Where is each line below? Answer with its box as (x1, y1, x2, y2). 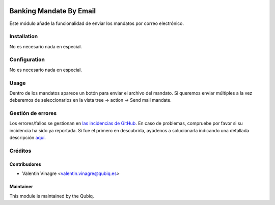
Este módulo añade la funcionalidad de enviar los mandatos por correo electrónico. (9, 20, 184, 26)
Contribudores (9, 161, 41, 167)
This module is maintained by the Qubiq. (9, 193, 94, 199)
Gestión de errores (9, 110, 57, 117)
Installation (9, 33, 38, 40)
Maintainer (9, 184, 33, 190)
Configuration (9, 56, 45, 63)
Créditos (9, 148, 32, 155)
